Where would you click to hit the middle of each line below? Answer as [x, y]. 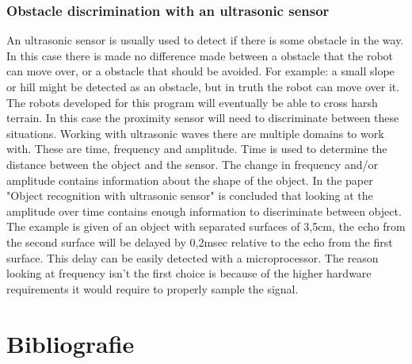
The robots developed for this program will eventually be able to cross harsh [192, 102]
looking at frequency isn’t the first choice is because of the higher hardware [189, 273]
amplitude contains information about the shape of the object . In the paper [190, 180]
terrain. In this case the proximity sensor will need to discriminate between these [203, 118]
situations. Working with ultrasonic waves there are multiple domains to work [195, 133]
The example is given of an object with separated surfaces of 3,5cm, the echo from [206, 226]
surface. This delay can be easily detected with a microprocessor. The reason [193, 257]
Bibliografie [71, 343]
